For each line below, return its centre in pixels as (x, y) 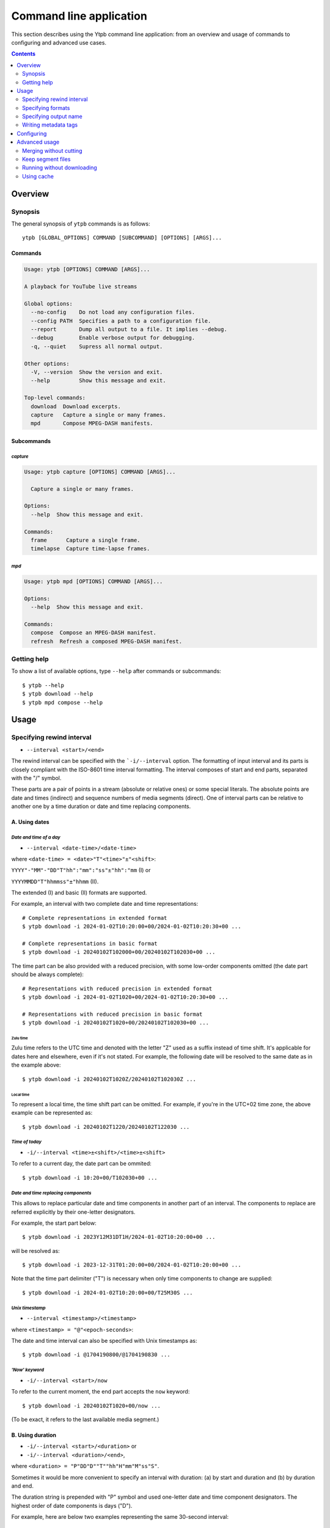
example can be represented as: (52, 1113)
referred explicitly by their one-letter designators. (73, 1212)
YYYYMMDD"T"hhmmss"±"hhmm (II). (55, 881)
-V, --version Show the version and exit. (97, 372)
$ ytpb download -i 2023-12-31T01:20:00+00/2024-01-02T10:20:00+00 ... (132, 1265)
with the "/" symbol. (36, 778)
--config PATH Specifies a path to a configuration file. (121, 321)
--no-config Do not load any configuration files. (113, 312)
